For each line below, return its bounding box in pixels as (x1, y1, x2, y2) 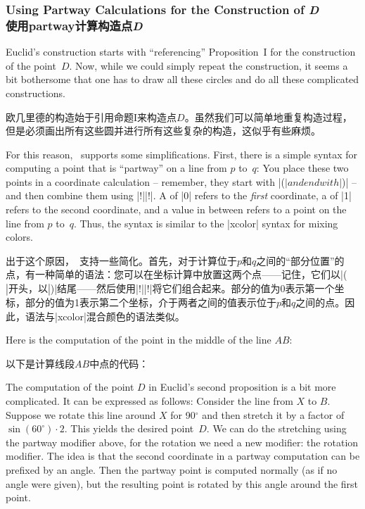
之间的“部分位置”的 (256, 253, 345, 268)
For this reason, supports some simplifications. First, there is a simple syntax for (6, 146, 358, 161)
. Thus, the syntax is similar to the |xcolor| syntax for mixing (73, 215, 338, 230)
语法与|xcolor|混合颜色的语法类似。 (25, 308, 185, 323)
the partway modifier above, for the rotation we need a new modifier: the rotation (6, 434, 359, 449)
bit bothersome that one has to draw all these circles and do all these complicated (6, 72, 359, 87)
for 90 (170, 407, 196, 422)
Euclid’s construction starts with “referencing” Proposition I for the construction (6, 44, 356, 59)
